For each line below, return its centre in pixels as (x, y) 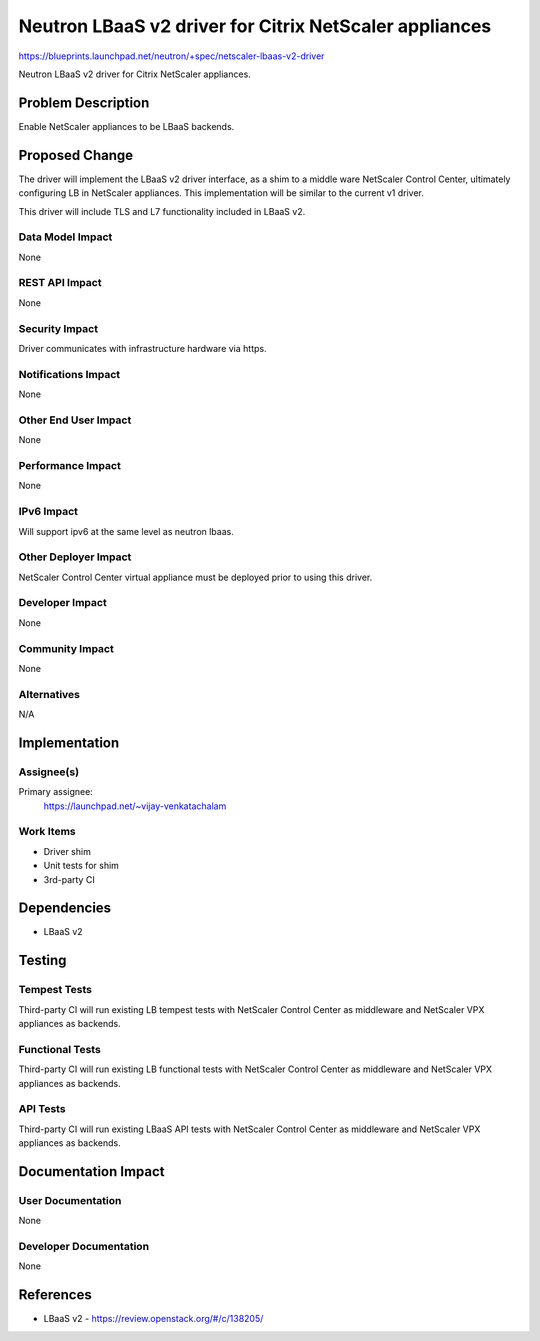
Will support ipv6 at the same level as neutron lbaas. (126, 531)
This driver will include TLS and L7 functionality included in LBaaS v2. (162, 211)
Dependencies (65, 908)
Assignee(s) (49, 772)
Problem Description (84, 102)
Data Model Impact (65, 237)
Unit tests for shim (81, 866)
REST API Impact (60, 283)
